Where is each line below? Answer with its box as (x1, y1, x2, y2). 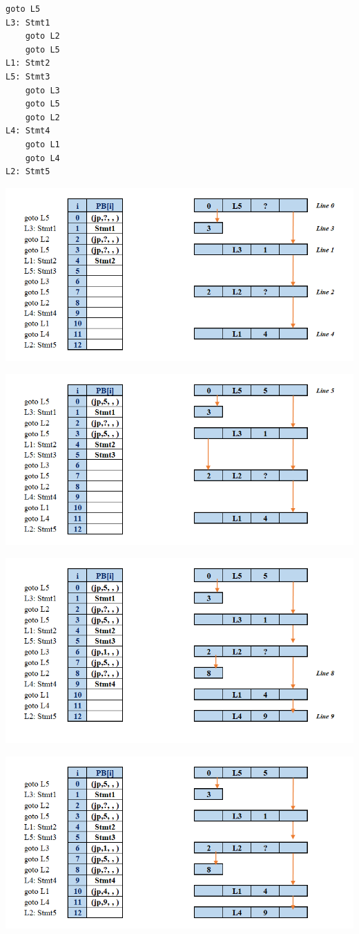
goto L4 (25, 153, 60, 163)
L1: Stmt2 (6, 58, 50, 68)
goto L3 (25, 85, 60, 95)
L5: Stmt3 (6, 71, 50, 82)
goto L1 (25, 139, 60, 149)
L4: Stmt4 (6, 126, 50, 136)
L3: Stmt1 (6, 17, 50, 28)
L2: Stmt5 (6, 167, 50, 177)
